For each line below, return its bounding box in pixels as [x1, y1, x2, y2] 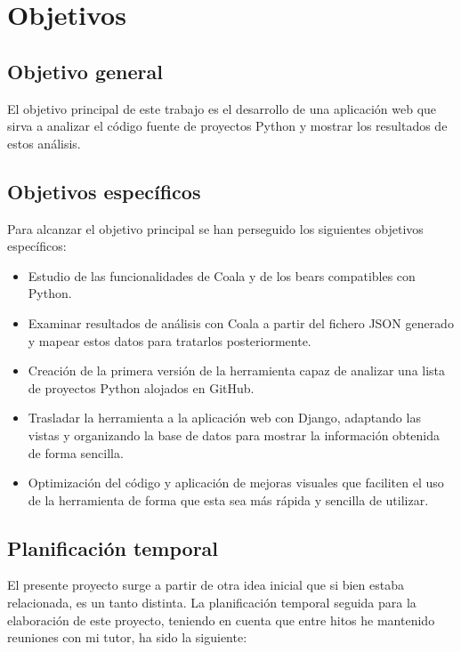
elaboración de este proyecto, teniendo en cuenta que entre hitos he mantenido [7, 610, 435, 629]
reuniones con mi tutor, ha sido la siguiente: [7, 628, 247, 647]
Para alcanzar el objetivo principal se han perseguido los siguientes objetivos [7, 219, 424, 237]
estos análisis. [7, 133, 81, 152]
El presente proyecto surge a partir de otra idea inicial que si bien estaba [7, 576, 404, 594]
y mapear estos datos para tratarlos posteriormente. [28, 331, 311, 350]
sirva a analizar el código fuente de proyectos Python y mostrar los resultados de [7, 117, 448, 135]
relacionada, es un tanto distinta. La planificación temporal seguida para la [7, 593, 417, 612]
